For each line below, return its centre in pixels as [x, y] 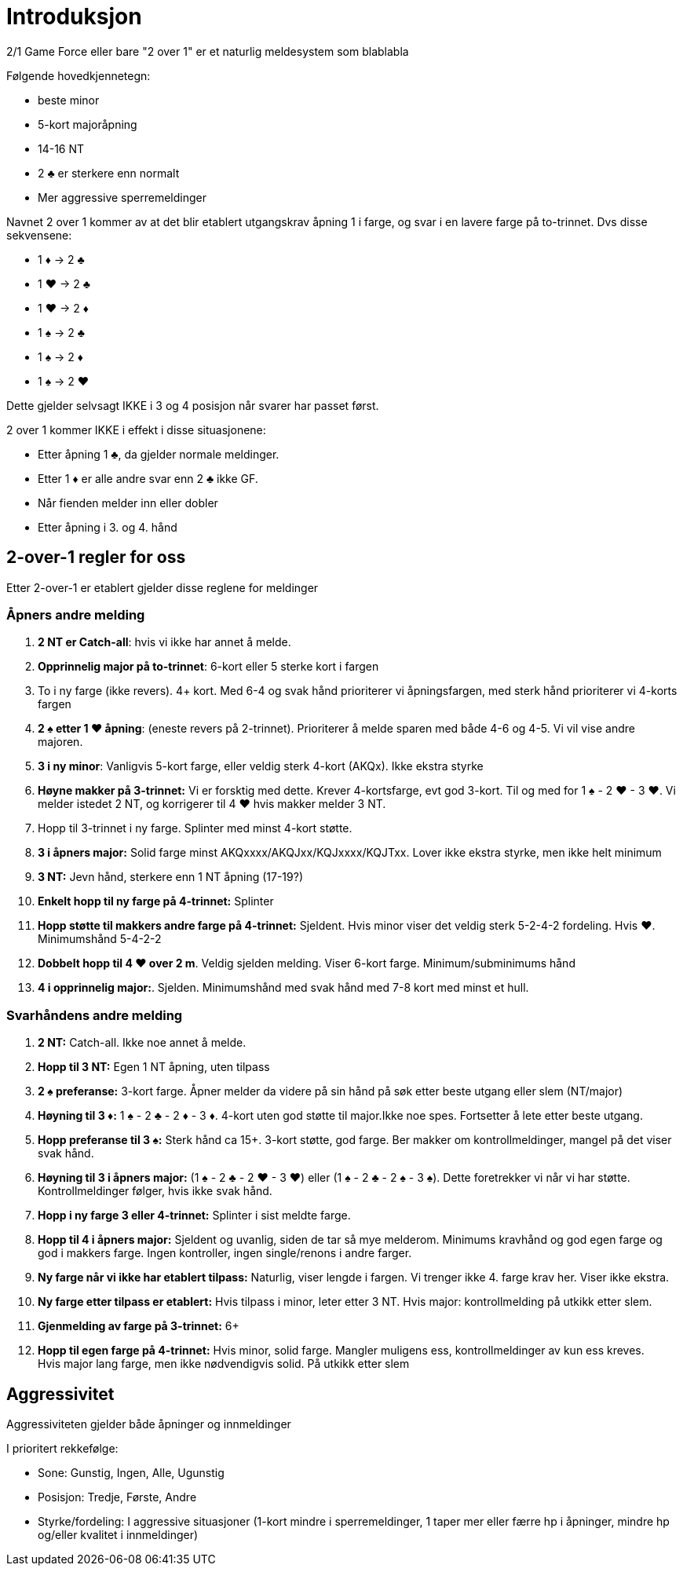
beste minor [69, 100]
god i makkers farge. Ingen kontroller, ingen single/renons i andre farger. [225, 1253]
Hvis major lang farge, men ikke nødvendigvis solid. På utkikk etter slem [224, 1364]
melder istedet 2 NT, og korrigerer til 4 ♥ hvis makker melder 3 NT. [212, 804]
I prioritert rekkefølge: [62, 1448]
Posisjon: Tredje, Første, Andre [117, 1497]
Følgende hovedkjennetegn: [79, 75]
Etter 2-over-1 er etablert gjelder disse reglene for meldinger [163, 587]
